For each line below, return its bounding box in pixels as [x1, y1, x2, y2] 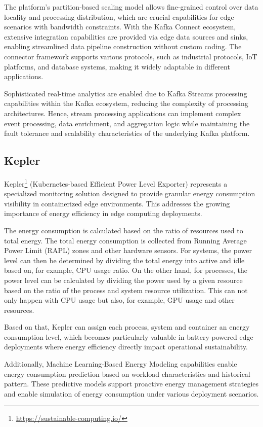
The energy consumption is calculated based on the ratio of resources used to [4, 225, 243, 235]
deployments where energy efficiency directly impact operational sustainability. [4, 341, 248, 352]
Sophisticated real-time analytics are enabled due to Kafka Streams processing [4, 88, 247, 98]
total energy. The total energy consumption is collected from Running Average [4, 235, 247, 245]
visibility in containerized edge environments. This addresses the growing [4, 198, 230, 208]
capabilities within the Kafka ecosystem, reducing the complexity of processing [4, 98, 248, 109]
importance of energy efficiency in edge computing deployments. [4, 208, 202, 219]
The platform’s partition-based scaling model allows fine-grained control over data [4, 2, 258, 12]
